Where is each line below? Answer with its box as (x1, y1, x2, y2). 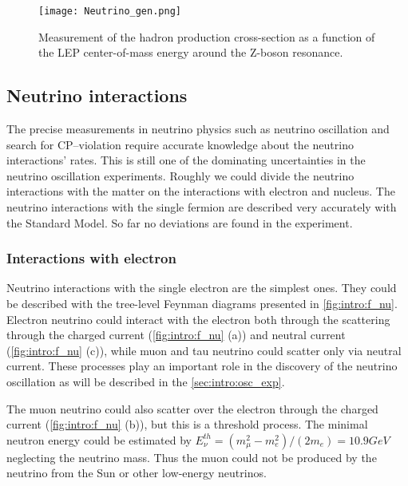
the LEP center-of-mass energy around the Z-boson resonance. (38, 44, 343, 61)
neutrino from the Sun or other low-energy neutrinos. (6, 464, 267, 481)
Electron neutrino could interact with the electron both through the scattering (6, 310, 390, 327)
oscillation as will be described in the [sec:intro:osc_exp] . (6, 373, 285, 389)
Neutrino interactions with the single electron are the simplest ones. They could (6, 279, 397, 296)
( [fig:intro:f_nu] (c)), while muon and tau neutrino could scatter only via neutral (6, 342, 402, 358)
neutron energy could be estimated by (6, 431, 192, 448)
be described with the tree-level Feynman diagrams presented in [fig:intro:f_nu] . (6, 295, 398, 312)
